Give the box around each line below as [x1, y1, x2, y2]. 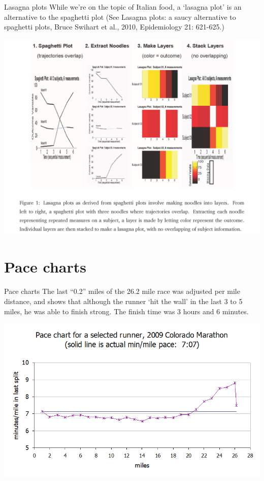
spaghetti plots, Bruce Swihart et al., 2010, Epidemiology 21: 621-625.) [4, 21, 224, 32]
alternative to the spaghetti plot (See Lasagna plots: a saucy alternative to [4, 11, 236, 22]
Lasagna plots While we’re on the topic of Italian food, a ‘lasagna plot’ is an [4, 2, 242, 12]
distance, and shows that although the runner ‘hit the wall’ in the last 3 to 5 [4, 295, 243, 306]
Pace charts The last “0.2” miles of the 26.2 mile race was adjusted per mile [4, 286, 240, 296]
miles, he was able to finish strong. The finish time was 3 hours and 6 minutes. [4, 306, 249, 316]
